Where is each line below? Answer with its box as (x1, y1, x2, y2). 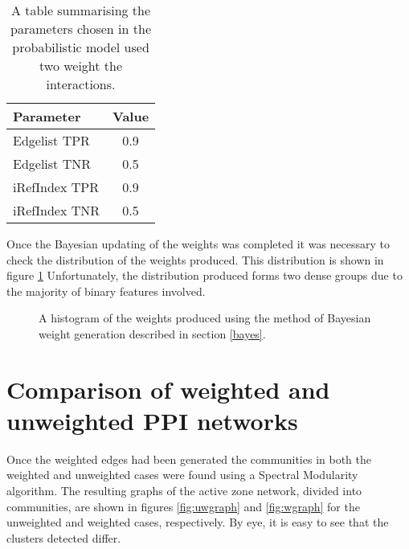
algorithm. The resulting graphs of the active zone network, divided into (6, 482, 362, 499)
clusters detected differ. (6, 529, 121, 546)
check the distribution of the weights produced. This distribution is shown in (6, 251, 384, 268)
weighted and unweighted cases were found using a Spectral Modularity (6, 466, 358, 483)
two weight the (39, 56, 123, 75)
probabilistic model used (12, 38, 149, 56)
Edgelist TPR (13, 131, 90, 150)
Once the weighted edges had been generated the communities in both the (6, 450, 371, 467)
